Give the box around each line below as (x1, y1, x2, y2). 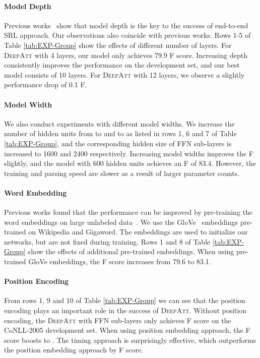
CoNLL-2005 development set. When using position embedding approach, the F (4, 325, 250, 335)
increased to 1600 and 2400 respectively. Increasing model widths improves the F (4, 148, 253, 158)
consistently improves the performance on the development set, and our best (4, 59, 240, 70)
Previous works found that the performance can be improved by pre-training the (4, 207, 252, 217)
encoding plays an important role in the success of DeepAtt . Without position (4, 305, 247, 316)
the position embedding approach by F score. (4, 344, 144, 355)
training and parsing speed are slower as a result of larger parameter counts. (4, 167, 240, 178)
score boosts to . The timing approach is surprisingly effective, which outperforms (4, 334, 256, 345)
